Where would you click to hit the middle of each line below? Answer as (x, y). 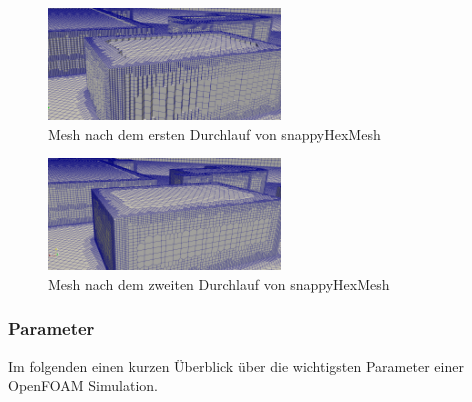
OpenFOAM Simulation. (83, 385)
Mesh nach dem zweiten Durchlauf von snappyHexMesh (219, 283)
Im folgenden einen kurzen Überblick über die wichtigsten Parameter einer (236, 365)
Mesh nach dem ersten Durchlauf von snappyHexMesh (214, 133)
